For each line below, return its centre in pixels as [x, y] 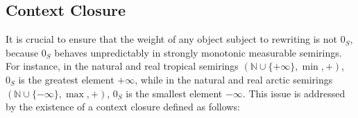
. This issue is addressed [294, 93]
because [22, 52]
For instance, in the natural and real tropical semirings [122, 66]
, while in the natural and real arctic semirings [234, 79]
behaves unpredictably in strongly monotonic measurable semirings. [198, 52]
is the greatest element [66, 79]
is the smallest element [174, 93]
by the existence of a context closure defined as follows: [123, 107]
